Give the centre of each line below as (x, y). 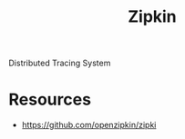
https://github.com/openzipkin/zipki (89, 125)
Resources (50, 99)
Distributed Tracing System (60, 63)
